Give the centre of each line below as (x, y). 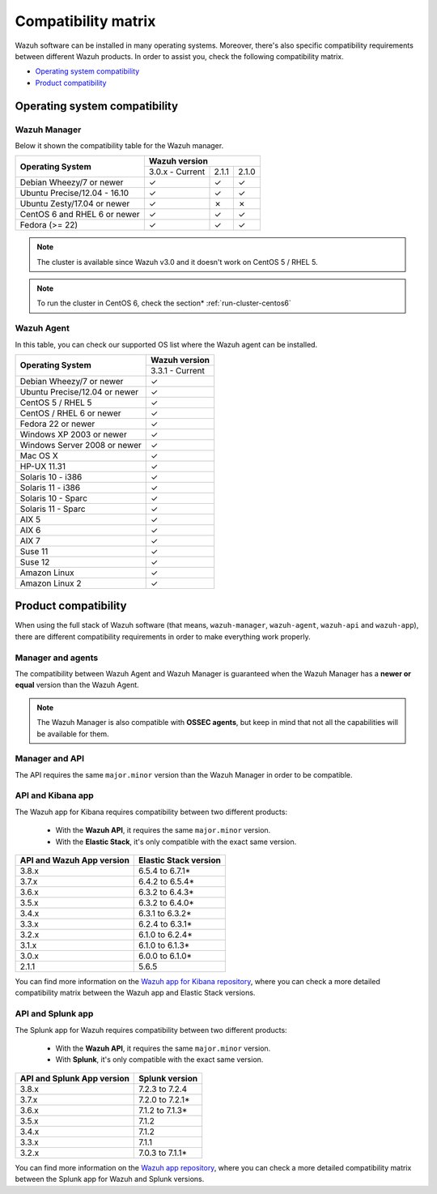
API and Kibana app (55, 795)
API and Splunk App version (74, 1078)
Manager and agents (57, 658)
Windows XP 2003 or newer (73, 434)
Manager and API (50, 759)
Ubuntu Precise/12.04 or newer (79, 391)
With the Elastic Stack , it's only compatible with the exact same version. (176, 842)
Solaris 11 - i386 (50, 488)
